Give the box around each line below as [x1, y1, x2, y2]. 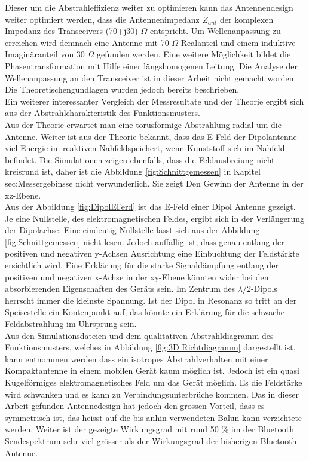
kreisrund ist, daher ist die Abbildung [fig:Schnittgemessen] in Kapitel [5, 165, 261, 178]
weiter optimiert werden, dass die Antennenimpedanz [5, 13, 200, 25]
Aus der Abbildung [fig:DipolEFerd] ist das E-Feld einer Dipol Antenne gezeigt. [5, 200, 296, 213]
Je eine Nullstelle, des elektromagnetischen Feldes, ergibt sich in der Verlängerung [5, 212, 305, 224]
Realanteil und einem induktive [180, 36, 296, 48]
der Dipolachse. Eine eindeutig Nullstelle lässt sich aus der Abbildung [5, 224, 260, 236]
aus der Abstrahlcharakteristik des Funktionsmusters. [5, 106, 200, 119]
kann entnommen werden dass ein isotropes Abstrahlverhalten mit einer [5, 352, 268, 365]
